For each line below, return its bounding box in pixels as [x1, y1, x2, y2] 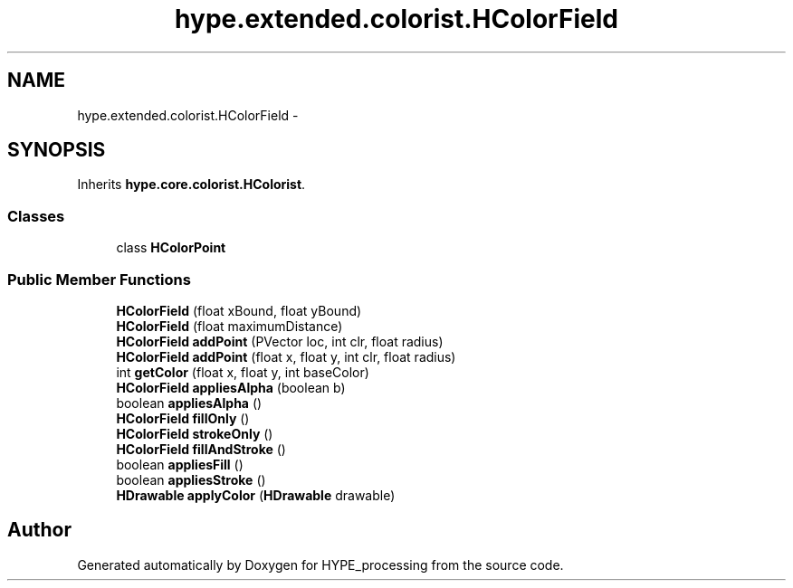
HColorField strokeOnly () [116, 425, 273, 441]
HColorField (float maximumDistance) [116, 318, 343, 334]
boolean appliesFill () [116, 456, 244, 472]
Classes [7, 206, 65, 225]
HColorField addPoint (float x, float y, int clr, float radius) [116, 348, 456, 365]
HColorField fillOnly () [116, 410, 250, 426]
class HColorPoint [116, 240, 226, 256]
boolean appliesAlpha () [116, 394, 263, 411]
